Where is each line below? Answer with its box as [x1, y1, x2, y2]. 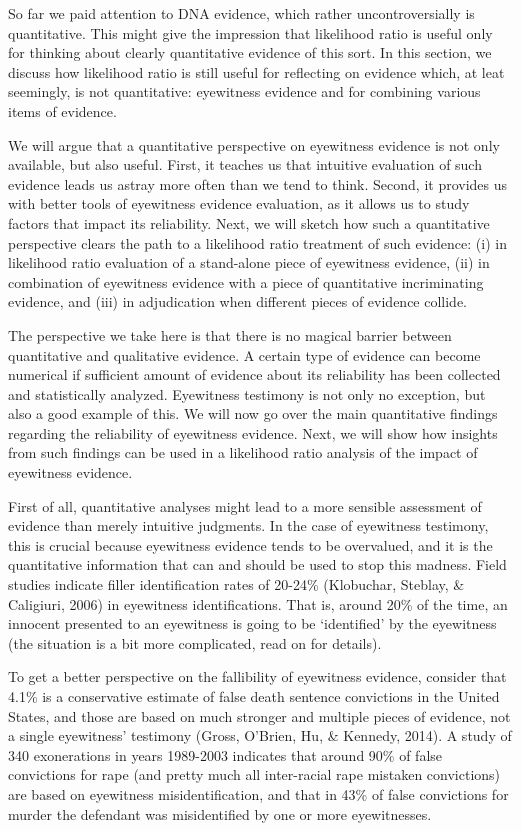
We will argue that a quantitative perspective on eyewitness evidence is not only [8, 134, 500, 155]
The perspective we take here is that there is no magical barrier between [8, 324, 452, 345]
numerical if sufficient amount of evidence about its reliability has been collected [8, 364, 501, 385]
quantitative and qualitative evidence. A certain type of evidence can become [8, 344, 481, 365]
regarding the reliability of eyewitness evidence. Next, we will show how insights [8, 422, 498, 443]
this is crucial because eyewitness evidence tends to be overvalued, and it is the [8, 534, 493, 555]
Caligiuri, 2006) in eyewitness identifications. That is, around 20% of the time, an [8, 593, 508, 614]
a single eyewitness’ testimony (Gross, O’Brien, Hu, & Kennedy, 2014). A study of [8, 725, 512, 746]
